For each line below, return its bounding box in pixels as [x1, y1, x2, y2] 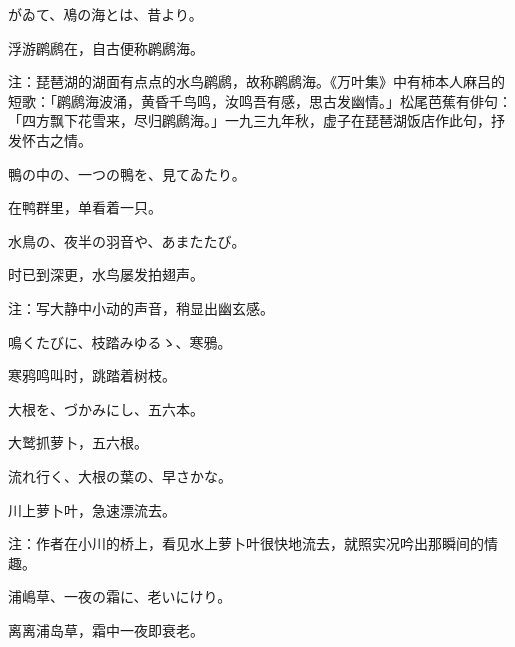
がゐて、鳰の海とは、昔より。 [8, 4, 203, 24]
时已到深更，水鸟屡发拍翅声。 [8, 264, 204, 285]
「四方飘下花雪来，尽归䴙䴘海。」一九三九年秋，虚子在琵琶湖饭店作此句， [8, 110, 491, 131]
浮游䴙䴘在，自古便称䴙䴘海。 [8, 37, 204, 58]
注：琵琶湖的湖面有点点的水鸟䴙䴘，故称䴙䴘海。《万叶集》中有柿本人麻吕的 [8, 71, 505, 92]
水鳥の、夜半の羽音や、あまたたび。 [8, 230, 246, 251]
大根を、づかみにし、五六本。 [8, 398, 204, 419]
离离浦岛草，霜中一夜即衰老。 [8, 619, 204, 640]
